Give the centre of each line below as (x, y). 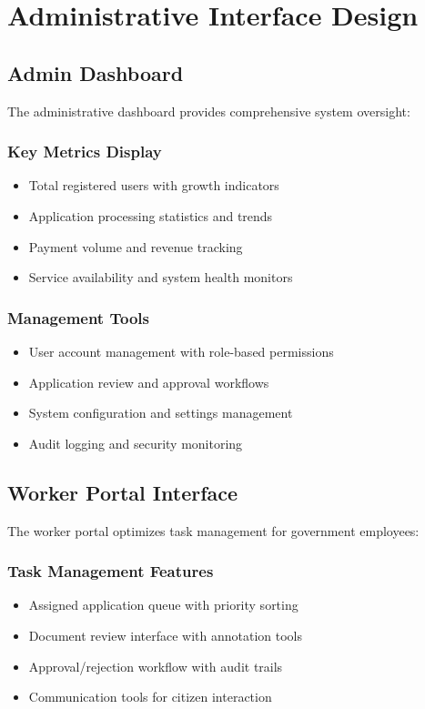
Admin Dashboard (96, 72)
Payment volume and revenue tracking (136, 246)
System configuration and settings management (161, 413)
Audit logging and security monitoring (136, 443)
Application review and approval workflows (149, 382)
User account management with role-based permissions (181, 351)
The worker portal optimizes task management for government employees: (213, 530)
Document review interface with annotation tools (165, 635)
